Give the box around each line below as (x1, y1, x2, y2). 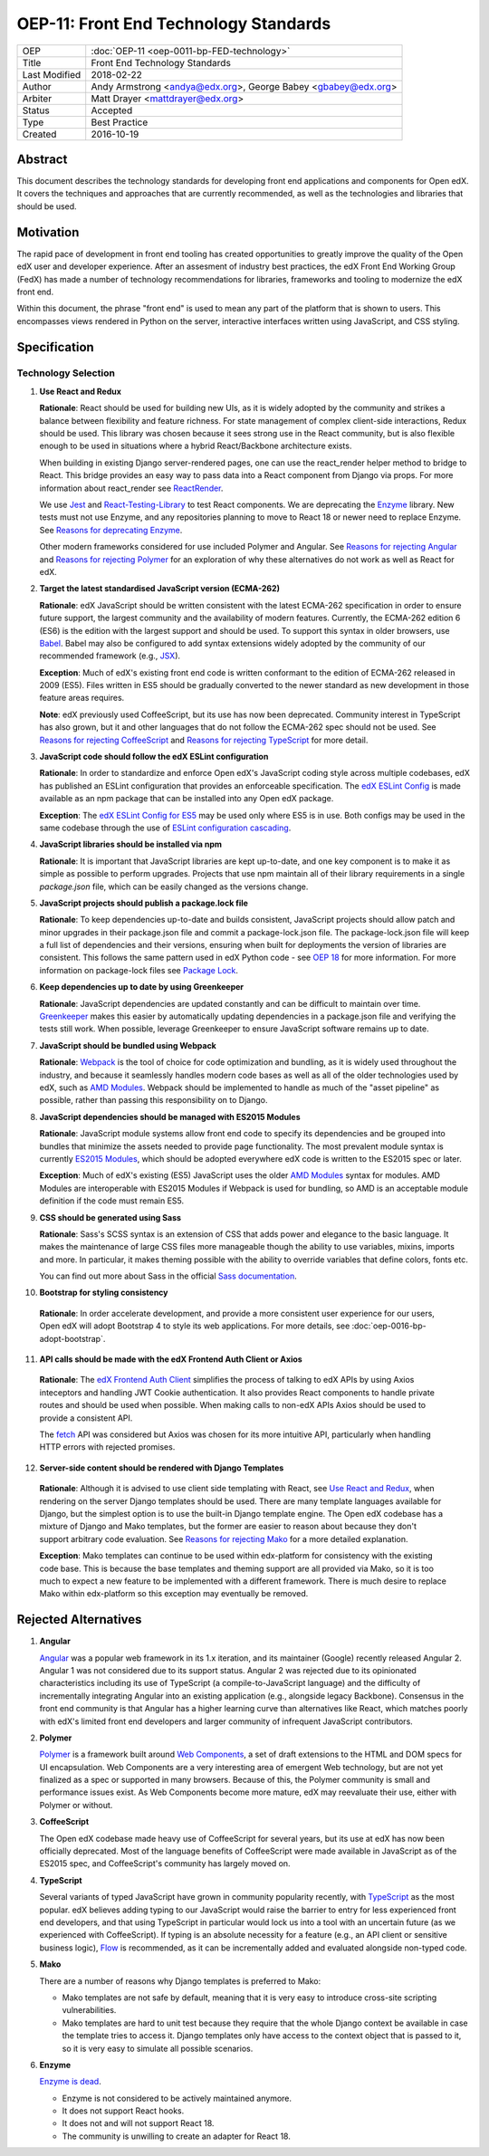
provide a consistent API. (39, 1413, 133, 1423)
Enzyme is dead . (39, 2076, 101, 2087)
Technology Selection (16, 367, 115, 379)
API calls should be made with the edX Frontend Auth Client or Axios (39, 1354, 302, 1365)
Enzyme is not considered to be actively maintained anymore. (62, 2093, 292, 2103)
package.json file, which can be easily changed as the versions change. (39, 881, 309, 892)
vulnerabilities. (62, 2005, 117, 2016)
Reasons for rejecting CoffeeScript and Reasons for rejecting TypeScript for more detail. (39, 734, 369, 745)
